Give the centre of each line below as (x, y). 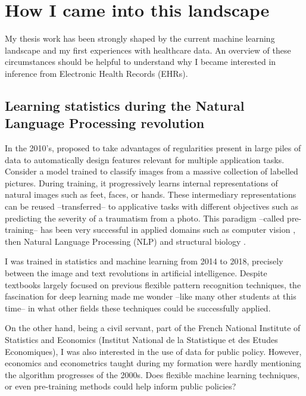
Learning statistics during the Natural (125, 105)
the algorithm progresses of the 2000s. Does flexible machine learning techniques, (152, 374)
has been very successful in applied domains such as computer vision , (168, 230)
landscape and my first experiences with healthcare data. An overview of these (148, 50)
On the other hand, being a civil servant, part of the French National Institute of (153, 328)
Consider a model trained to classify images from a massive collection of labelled (152, 171)
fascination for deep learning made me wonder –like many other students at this (151, 296)
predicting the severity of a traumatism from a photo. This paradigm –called (145, 218)
